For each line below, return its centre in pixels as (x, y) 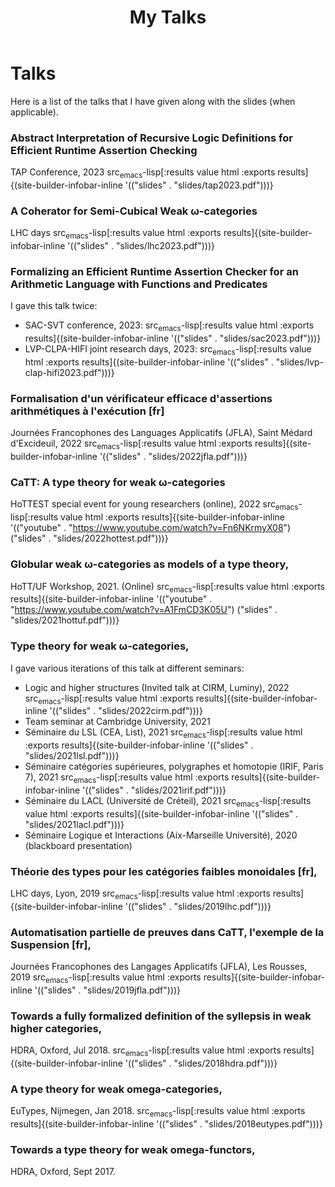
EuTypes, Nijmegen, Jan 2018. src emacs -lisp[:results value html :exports (158, 1112)
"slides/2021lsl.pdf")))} (72, 756)
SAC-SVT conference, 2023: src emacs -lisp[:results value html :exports (169, 326)
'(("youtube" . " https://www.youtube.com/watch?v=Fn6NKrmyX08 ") (151, 528)
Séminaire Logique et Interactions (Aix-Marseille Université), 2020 (161, 835)
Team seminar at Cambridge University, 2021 (117, 722)
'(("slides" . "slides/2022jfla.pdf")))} (173, 457)
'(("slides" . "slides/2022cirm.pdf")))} (126, 711)
